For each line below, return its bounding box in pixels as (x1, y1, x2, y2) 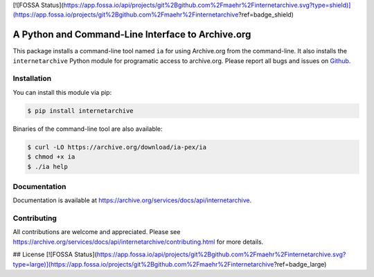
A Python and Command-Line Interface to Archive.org (12, 28, 251, 41)
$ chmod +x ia (27, 153, 75, 161)
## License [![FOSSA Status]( (12, 250, 97, 259)
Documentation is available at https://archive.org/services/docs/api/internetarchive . (12, 196, 252, 204)
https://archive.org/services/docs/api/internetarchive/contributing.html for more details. (12, 238, 264, 246)
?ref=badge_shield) (238, 10, 294, 19)
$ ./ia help (27, 163, 69, 170)
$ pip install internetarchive (27, 107, 134, 114)
